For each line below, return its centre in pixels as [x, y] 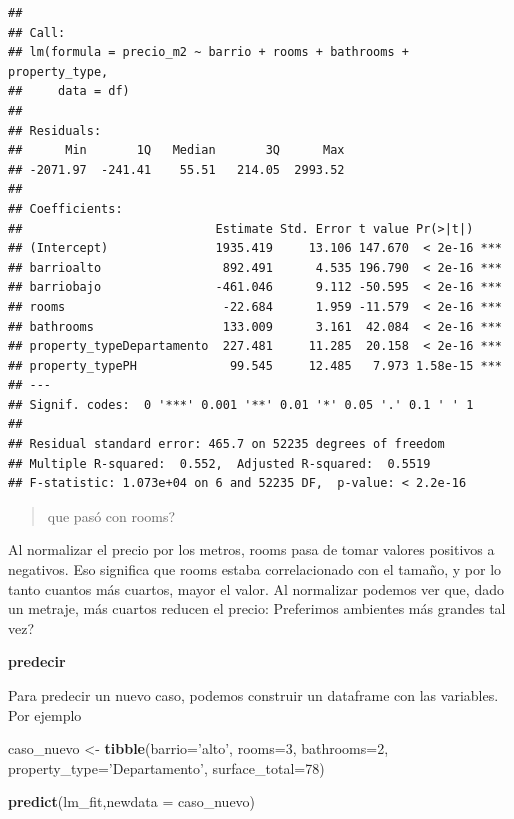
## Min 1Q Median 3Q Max [176, 150]
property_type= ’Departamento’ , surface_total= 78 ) [166, 767]
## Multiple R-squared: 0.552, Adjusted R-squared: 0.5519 [219, 463]
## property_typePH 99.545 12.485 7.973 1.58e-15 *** [255, 365]
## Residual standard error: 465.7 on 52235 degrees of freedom [226, 444]
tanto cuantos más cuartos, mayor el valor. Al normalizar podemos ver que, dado [256, 588]
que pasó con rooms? [111, 515]
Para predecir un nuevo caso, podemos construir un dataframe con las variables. [253, 695]
